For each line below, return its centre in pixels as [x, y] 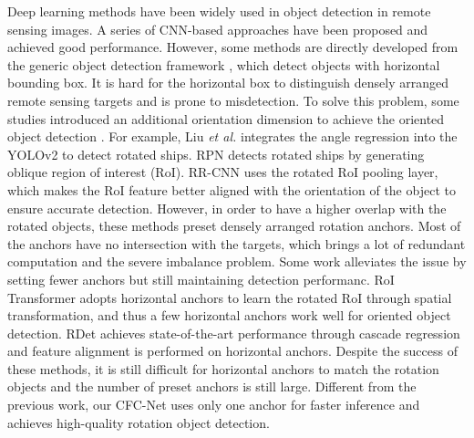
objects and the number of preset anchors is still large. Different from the [212, 386]
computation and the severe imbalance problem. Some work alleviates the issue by [237, 261]
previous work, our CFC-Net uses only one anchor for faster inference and [214, 405]
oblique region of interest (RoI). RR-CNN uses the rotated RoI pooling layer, [223, 172]
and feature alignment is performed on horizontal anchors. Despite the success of [232, 351]
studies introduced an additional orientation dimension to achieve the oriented [226, 118]
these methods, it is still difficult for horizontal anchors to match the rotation [223, 368]
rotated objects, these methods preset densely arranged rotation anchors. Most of [234, 226]
